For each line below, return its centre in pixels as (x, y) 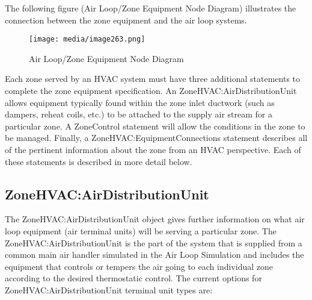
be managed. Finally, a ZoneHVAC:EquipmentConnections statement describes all (156, 138)
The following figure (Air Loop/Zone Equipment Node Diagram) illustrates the (151, 8)
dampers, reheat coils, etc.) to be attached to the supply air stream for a (139, 114)
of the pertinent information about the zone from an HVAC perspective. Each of (153, 149)
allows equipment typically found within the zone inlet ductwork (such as (140, 102)
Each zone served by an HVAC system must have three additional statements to (153, 79)
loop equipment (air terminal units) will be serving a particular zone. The (141, 230)
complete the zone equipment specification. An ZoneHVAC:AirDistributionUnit (151, 91)
